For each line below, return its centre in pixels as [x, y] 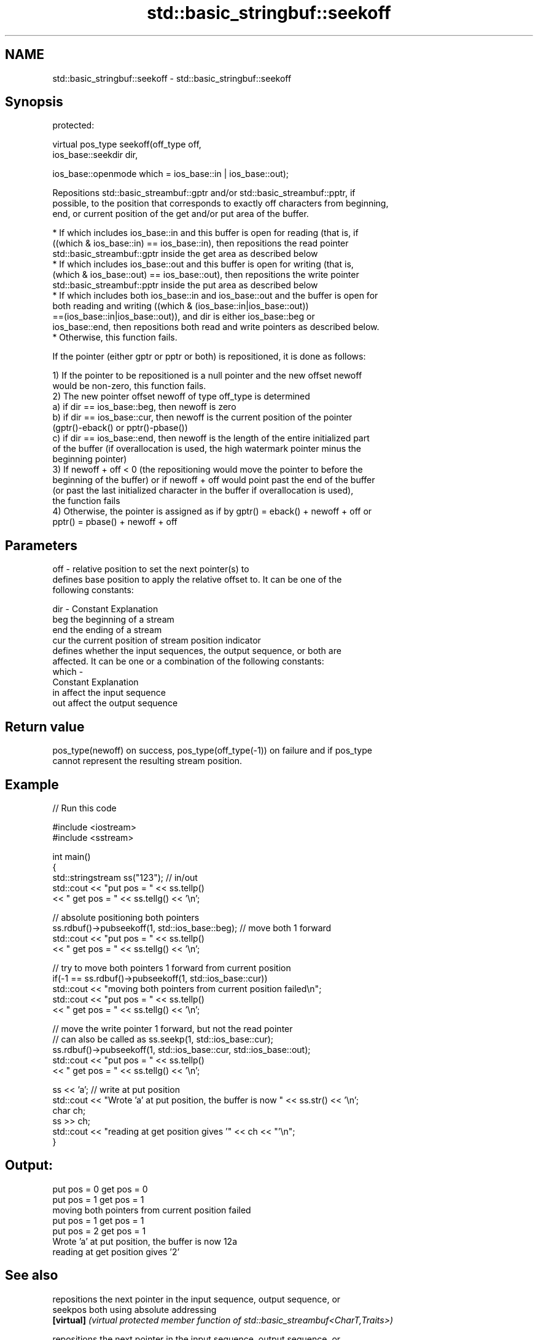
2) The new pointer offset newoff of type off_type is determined [181, 396]
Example [32, 784]
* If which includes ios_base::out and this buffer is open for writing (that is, [203, 264]
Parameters [41, 545]
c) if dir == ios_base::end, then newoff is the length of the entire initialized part [211, 438]
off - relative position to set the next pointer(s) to [151, 569]
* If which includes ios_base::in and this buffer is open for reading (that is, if [205, 233]
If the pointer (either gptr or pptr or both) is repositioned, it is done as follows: [209, 357]
